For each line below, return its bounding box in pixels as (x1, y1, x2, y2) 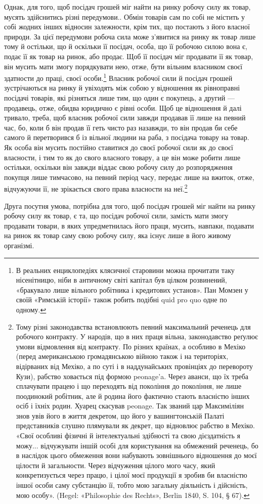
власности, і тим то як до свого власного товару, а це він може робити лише (4, 152, 241, 162)
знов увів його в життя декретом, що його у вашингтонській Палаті (16, 410, 225, 421)
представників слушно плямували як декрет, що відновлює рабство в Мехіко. (16, 420, 255, 431)
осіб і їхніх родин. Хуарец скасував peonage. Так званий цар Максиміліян (16, 400, 244, 411)
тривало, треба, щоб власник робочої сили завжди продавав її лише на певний (4, 112, 246, 123)
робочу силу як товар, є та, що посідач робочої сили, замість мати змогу (4, 210, 229, 221)
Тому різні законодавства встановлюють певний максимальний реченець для (16, 321, 251, 332)
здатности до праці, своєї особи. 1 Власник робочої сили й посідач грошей (4, 71, 233, 83)
